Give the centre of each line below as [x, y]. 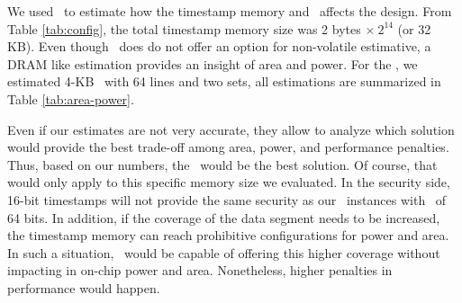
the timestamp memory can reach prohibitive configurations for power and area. [228, 235]
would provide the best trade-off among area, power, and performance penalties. [228, 147]
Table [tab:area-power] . [71, 98]
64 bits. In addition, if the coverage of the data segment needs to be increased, [224, 217]
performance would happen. [84, 287]
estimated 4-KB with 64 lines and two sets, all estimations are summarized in [224, 81]
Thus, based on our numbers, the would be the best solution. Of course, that [222, 164]
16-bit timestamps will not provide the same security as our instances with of [227, 199]
